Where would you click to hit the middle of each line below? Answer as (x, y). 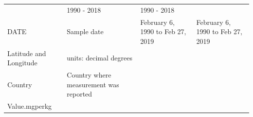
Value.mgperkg (30, 106)
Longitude (22, 63)
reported (80, 94)
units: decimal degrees (100, 58)
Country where (89, 75)
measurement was (93, 84)
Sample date (85, 31)
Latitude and (27, 53)
